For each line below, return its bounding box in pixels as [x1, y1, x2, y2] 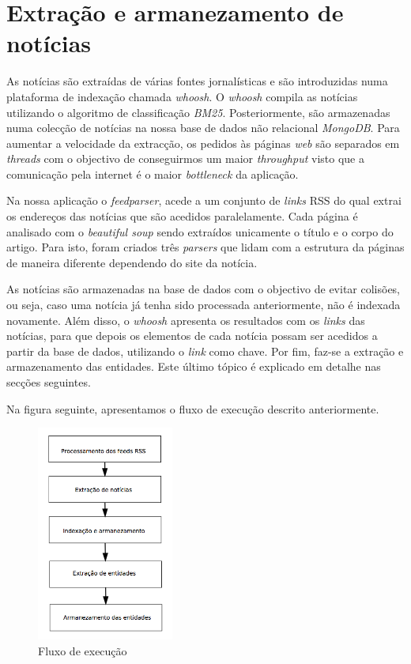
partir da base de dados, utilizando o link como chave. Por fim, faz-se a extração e [6, 342, 404, 359]
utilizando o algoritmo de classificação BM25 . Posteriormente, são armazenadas [6, 104, 390, 120]
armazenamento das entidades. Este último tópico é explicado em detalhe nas [6, 358, 381, 375]
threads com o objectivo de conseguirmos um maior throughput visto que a [6, 150, 364, 167]
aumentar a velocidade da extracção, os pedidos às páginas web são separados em [6, 134, 400, 151]
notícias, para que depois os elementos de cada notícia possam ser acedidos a [6, 327, 378, 344]
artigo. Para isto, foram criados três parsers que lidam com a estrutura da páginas [6, 239, 405, 255]
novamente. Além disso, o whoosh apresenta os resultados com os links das [6, 311, 365, 328]
